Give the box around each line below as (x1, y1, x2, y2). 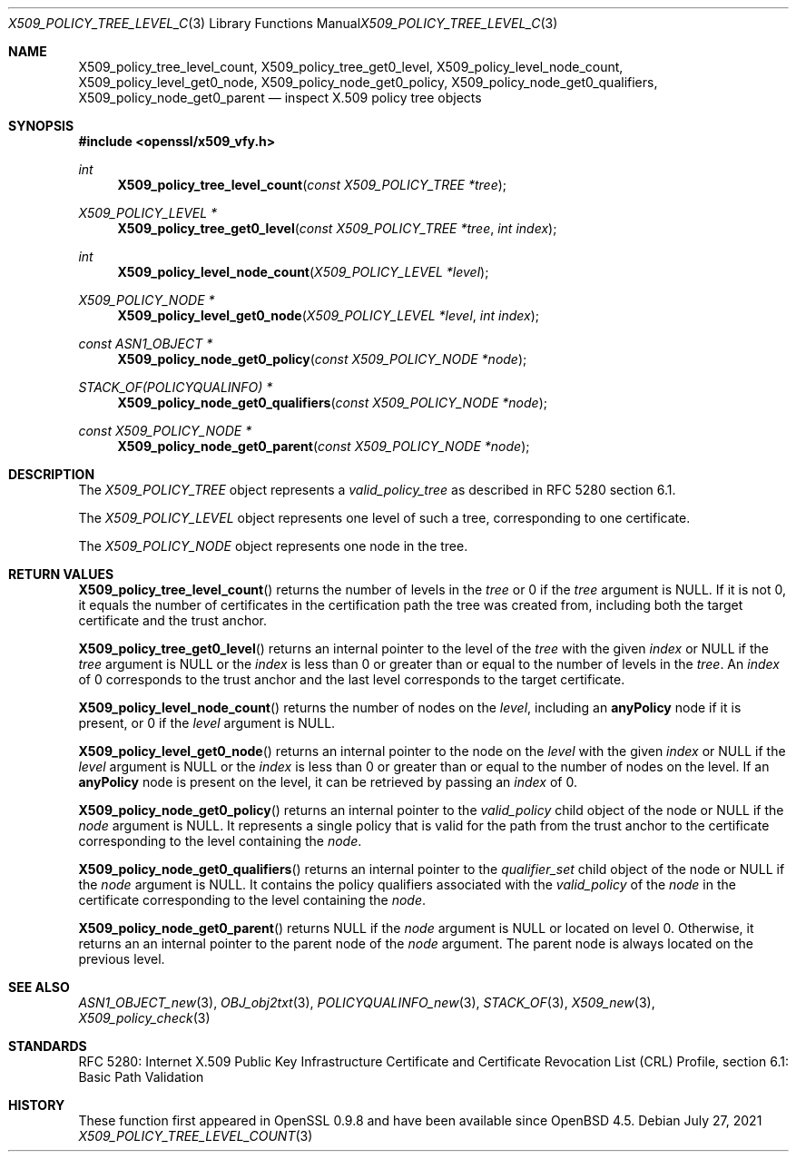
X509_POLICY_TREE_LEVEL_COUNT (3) (78, 1128, 313, 1144)
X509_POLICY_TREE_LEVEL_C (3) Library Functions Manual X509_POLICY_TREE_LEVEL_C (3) (8, 15, 558, 31)
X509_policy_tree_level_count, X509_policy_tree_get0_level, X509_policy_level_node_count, (78, 59, 624, 74)
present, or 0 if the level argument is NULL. (78, 715, 336, 731)
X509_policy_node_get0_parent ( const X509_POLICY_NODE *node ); (117, 438, 530, 454)
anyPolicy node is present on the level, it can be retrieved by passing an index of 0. (78, 774, 577, 790)
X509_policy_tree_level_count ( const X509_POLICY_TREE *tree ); (117, 177, 507, 192)
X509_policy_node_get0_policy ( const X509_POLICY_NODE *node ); (117, 351, 527, 367)
